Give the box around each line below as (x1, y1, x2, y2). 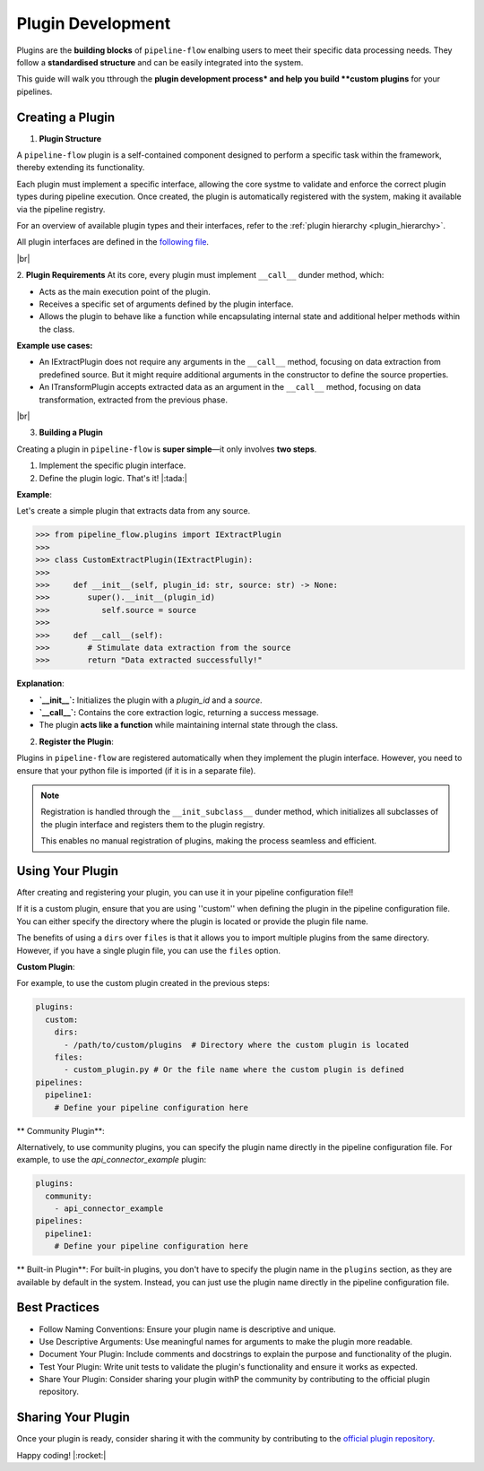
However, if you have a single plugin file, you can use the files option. (16, 945, 281, 956)
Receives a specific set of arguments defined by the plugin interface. (39, 299, 294, 309)
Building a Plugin (39, 427, 103, 438)
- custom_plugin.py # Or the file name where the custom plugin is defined (64, 1065, 405, 1075)
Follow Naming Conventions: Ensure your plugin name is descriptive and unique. (39, 1323, 336, 1335)
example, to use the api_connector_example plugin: (16, 1155, 207, 1165)
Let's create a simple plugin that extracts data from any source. (16, 506, 251, 516)
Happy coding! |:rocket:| (16, 1449, 107, 1460)
